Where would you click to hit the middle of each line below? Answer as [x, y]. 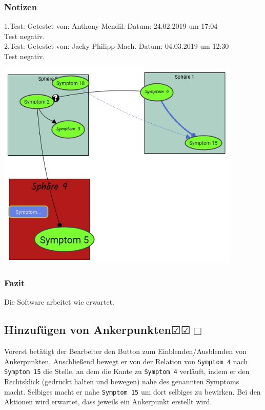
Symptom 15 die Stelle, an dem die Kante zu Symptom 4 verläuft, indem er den [127, 371]
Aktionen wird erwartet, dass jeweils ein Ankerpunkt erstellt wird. [108, 402]
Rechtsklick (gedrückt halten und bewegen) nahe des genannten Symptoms [122, 381]
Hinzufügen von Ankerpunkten [88, 330]
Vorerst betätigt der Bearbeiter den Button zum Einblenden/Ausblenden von [125, 351]
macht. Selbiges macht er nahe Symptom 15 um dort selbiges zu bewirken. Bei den [132, 391]
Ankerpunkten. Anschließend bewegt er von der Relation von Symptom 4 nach [126, 361]
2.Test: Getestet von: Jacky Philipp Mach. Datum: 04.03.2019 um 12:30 [117, 46]
